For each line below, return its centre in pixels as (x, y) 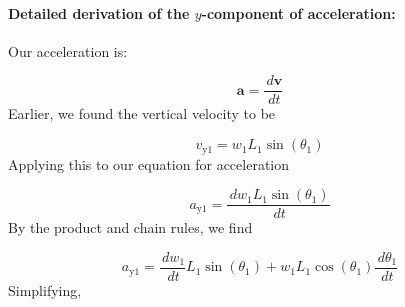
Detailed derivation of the (99, 12)
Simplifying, (45, 289)
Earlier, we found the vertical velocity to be (142, 113)
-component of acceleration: (298, 12)
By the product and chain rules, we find (130, 227)
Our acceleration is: (68, 50)
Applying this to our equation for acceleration (149, 163)
